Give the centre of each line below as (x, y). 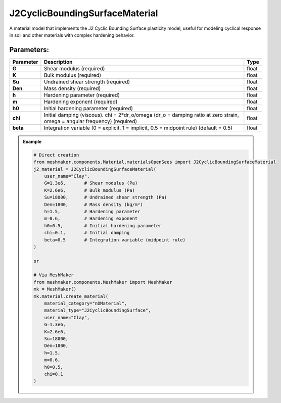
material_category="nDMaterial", (86, 304)
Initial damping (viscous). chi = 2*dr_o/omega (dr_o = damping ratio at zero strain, (142, 115)
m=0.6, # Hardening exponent (91, 219)
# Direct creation (56, 155)
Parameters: (29, 50)
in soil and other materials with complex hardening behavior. (72, 35)
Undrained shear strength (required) (87, 82)
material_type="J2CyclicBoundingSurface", (98, 310)
